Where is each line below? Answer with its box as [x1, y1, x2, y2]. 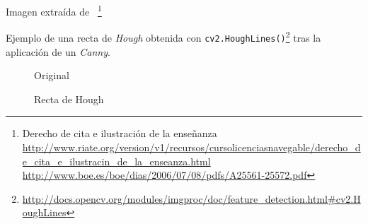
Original [34, 68, 69, 83]
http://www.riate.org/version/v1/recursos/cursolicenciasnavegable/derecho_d [22, 139, 361, 154]
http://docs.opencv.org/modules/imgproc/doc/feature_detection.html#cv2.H [22, 191, 361, 206]
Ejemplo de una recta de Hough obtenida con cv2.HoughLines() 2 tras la [6, 28, 321, 45]
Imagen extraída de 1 [6, 2, 102, 18]
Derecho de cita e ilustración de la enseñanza [22, 126, 217, 141]
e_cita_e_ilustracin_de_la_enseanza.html [22, 153, 211, 168]
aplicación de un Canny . [6, 44, 110, 59]
